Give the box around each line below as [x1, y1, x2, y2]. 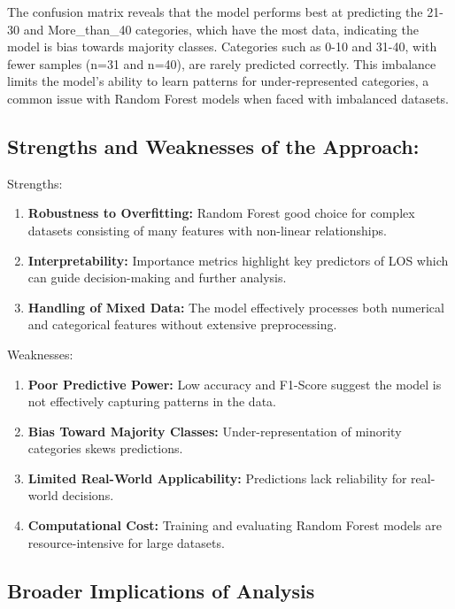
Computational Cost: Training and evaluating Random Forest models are [27, 516, 442, 535]
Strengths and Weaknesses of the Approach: [7, 132, 420, 159]
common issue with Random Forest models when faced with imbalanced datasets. [7, 89, 450, 107]
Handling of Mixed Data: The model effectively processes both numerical [27, 297, 444, 316]
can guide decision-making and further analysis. [27, 268, 287, 287]
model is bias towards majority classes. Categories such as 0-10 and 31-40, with [7, 37, 437, 56]
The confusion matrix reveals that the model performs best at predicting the [7, 3, 423, 20]
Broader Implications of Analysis [7, 576, 315, 604]
